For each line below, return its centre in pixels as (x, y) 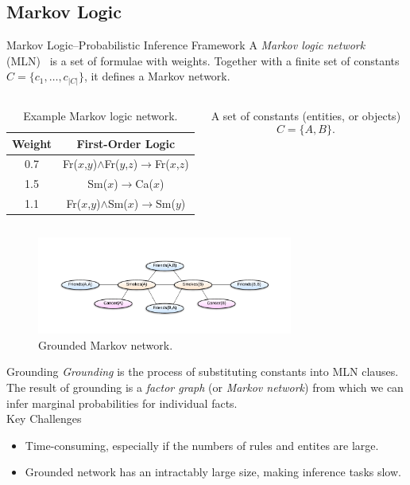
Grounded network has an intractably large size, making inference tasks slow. (213, 472)
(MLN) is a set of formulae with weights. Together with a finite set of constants (203, 60)
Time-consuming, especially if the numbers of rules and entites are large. (202, 445)
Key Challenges (44, 419)
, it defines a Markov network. (157, 76)
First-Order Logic (126, 143)
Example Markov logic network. (101, 115)
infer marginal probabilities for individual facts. (122, 403)
